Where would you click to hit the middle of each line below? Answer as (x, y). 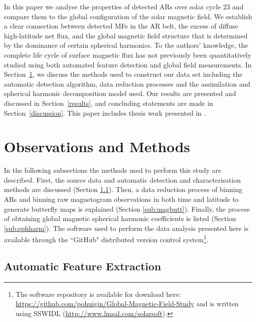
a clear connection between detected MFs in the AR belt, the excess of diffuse (121, 26)
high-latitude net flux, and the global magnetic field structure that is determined (126, 35)
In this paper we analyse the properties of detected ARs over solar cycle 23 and (124, 6)
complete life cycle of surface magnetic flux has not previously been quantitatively (128, 54)
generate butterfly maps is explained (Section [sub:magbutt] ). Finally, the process (127, 209)
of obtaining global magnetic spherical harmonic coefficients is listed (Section (120, 218)
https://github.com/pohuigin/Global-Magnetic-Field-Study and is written (127, 304)
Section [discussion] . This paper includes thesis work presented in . (105, 113)
